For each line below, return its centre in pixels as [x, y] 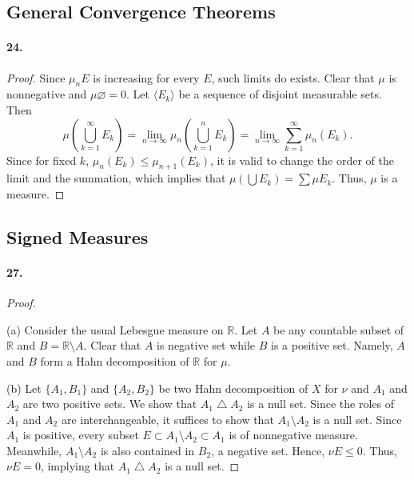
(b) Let [24, 388]
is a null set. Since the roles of [320, 404]
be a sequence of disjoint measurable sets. [280, 94]
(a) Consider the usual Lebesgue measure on [115, 329]
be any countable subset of [339, 329]
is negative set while [206, 345]
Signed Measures [78, 236]
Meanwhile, [34, 450]
